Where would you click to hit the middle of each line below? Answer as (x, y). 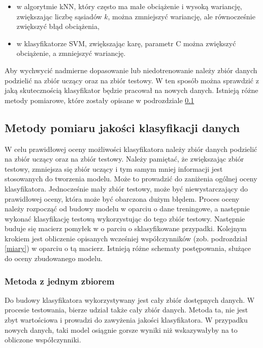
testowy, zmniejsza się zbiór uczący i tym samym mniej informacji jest (114, 168)
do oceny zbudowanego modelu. (54, 258)
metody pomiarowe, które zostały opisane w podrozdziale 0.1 (100, 100)
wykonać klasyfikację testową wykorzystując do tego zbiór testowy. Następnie (125, 218)
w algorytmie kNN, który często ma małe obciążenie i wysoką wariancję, (129, 6)
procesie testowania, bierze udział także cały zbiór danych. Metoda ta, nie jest (126, 310)
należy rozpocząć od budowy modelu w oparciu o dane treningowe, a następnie (127, 209)
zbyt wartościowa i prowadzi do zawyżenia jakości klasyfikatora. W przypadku (126, 320)
